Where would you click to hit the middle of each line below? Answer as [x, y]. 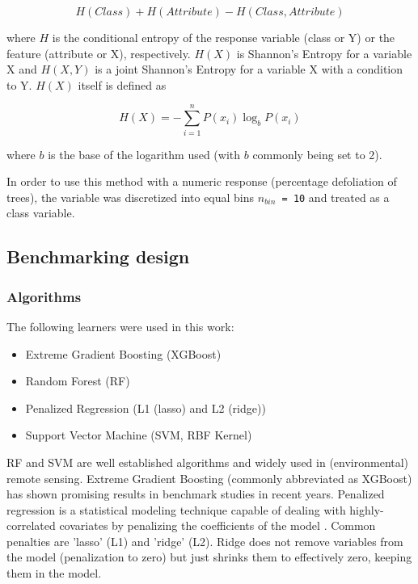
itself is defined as [122, 84]
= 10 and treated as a [336, 197]
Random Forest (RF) [78, 381]
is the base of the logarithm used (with [144, 154]
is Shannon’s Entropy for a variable [324, 53]
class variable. [41, 213]
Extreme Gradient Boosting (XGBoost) [123, 353]
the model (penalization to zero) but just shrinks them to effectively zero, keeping [209, 557]
